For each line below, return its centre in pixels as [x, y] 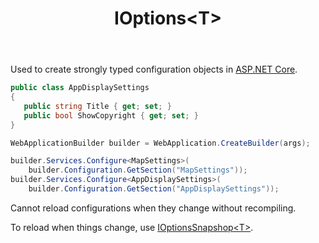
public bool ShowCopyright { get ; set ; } [111, 115]
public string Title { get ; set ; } [97, 106]
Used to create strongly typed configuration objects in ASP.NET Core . [154, 69]
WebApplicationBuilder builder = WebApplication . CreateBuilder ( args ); [160, 143]
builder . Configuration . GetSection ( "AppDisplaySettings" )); [154, 189]
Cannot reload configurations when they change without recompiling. [153, 208]
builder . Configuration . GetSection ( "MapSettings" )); [138, 170]
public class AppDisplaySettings [80, 88]
